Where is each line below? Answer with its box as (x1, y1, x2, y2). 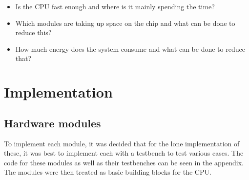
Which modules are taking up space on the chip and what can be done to (15, 18, 235, 28)
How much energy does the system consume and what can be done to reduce (15, 43, 245, 54)
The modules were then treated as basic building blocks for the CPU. (4, 167, 211, 177)
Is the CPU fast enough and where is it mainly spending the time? (15, 1, 215, 11)
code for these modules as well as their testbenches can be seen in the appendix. (4, 157, 244, 167)
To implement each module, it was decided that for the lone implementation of (4, 138, 240, 148)
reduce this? (15, 27, 52, 38)
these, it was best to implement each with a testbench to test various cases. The (4, 148, 244, 158)
